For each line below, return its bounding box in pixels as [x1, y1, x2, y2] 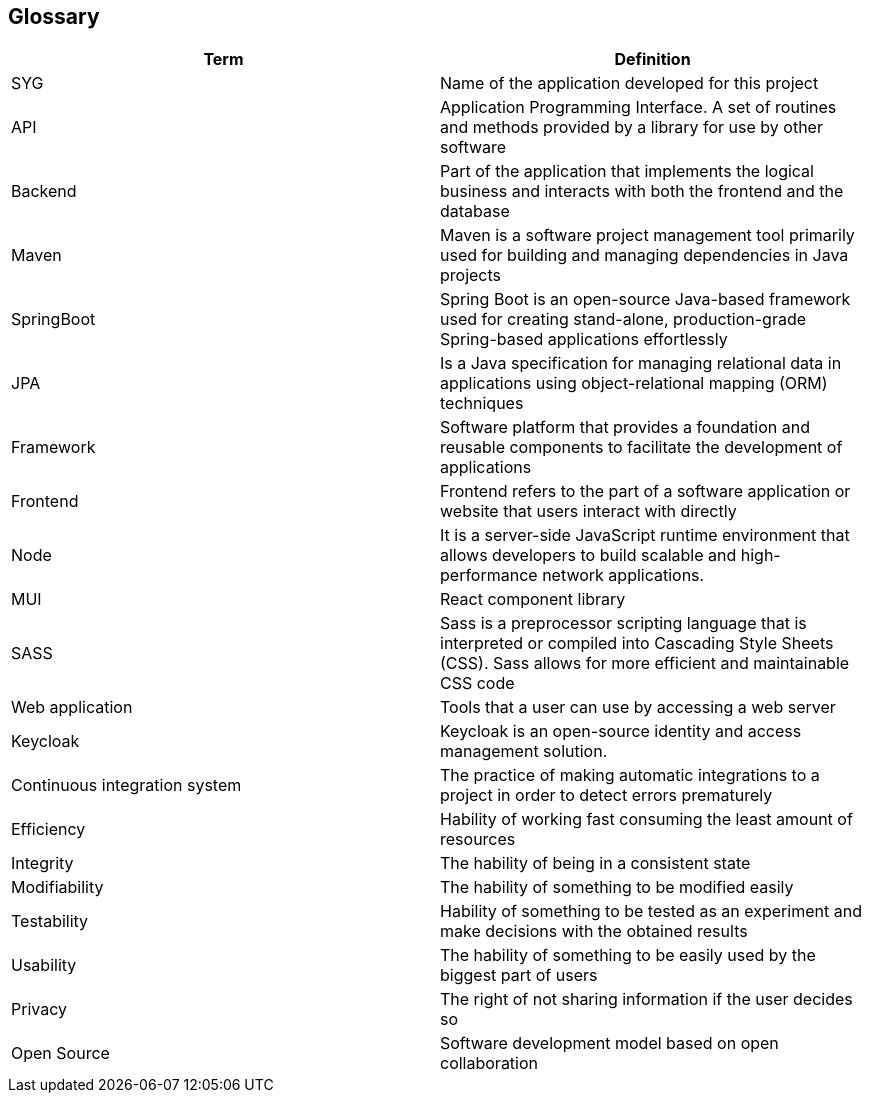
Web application [11, 697, 133, 718]
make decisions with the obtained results [440, 921, 748, 942]
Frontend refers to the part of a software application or [440, 481, 851, 502]
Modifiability [11, 877, 104, 898]
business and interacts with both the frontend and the [440, 181, 844, 202]
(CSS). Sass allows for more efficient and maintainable [440, 653, 850, 674]
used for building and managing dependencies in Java [440, 245, 849, 266]
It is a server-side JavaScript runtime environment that [440, 525, 850, 546]
